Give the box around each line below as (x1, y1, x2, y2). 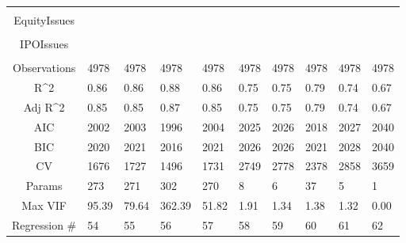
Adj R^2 (23, 98, 65, 115)
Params (25, 177, 63, 194)
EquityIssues (13, 12, 75, 28)
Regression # (12, 216, 77, 233)
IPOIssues (20, 36, 69, 52)
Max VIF (21, 197, 67, 214)
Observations (13, 59, 76, 76)
